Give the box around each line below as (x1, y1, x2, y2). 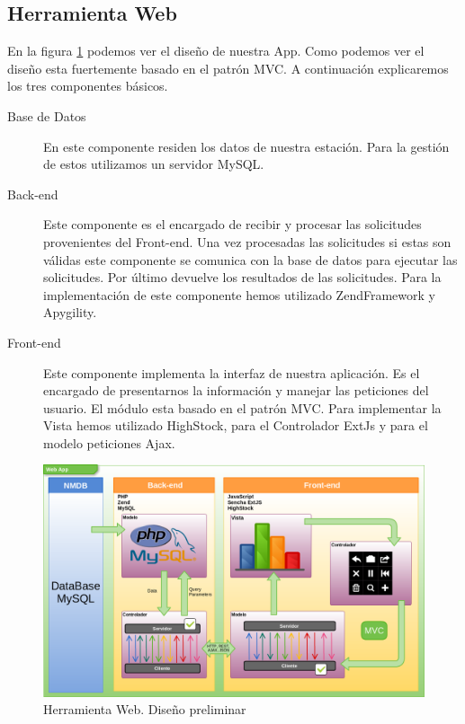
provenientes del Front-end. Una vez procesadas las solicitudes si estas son (43, 232, 452, 251)
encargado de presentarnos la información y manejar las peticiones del (43, 381, 429, 400)
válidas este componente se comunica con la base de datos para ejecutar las (43, 250, 458, 269)
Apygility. (43, 303, 97, 322)
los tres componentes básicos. (7, 76, 168, 95)
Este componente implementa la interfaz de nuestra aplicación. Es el (43, 363, 420, 382)
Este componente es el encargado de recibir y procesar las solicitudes (43, 215, 422, 234)
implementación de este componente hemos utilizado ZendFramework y (43, 285, 435, 304)
